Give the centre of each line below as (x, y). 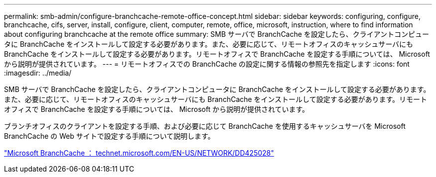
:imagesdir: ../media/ (38, 73)
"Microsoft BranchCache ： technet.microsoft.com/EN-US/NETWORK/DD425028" (139, 153)
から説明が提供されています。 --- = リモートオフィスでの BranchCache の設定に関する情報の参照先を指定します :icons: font (207, 64)
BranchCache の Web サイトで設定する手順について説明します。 (109, 136)
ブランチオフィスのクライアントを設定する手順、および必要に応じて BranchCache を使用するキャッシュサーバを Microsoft (205, 126)
